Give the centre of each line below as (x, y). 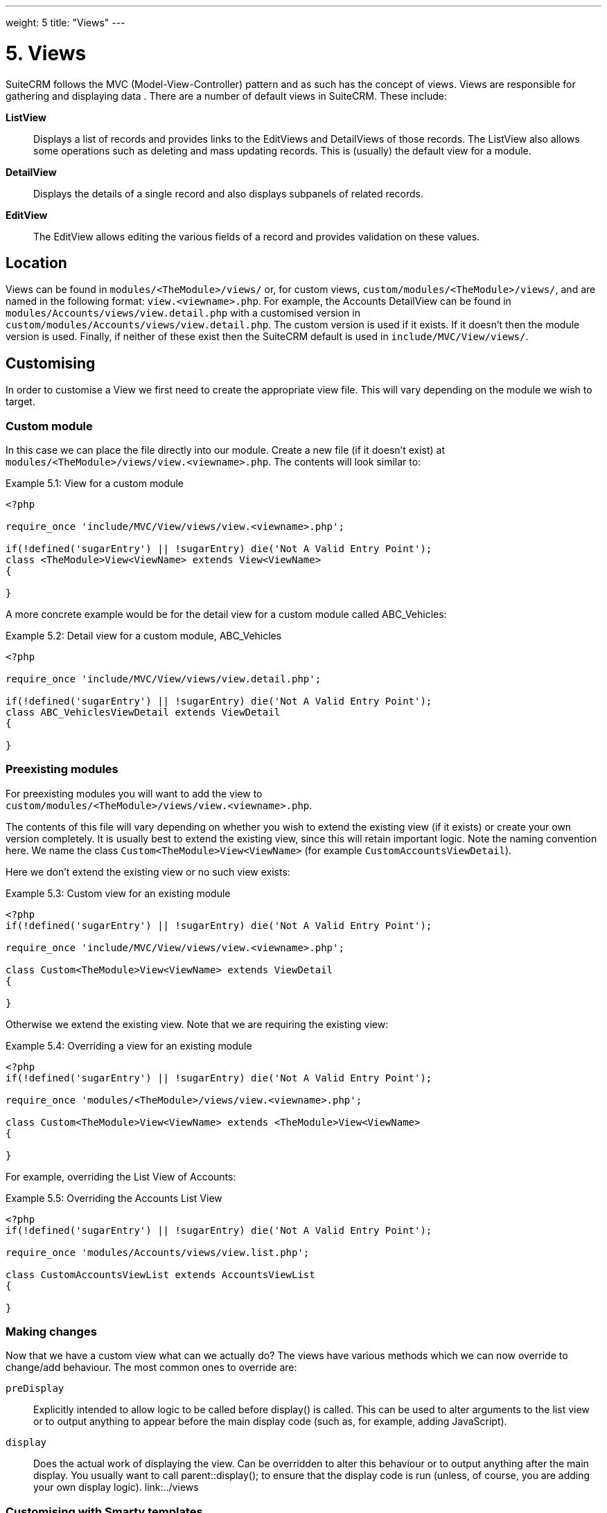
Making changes (51, 1332)
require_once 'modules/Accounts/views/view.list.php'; (158, 1252)
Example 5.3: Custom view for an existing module (118, 893)
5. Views (46, 53)
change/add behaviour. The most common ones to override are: (151, 1368)
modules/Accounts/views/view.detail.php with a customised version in (183, 313)
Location (36, 263)
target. (20, 402)
